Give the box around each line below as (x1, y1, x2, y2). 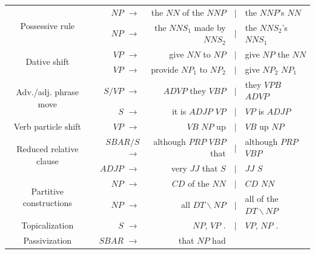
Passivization (23, 234, 72, 247)
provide (151, 62, 179, 75)
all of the (245, 192, 279, 204)
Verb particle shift (13, 120, 81, 132)
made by (194, 21, 226, 33)
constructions (22, 196, 72, 209)
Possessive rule (20, 19, 75, 32)
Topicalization (21, 219, 74, 232)
